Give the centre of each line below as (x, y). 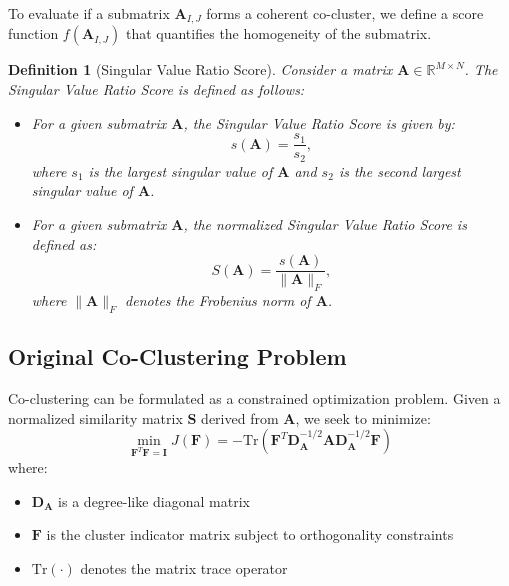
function (33, 33)
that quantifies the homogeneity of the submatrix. (278, 33)
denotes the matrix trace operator (184, 567)
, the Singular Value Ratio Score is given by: (319, 122)
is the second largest (399, 170)
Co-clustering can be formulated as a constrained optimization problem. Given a (254, 397)
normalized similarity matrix (95, 417)
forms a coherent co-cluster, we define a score (345, 13)
